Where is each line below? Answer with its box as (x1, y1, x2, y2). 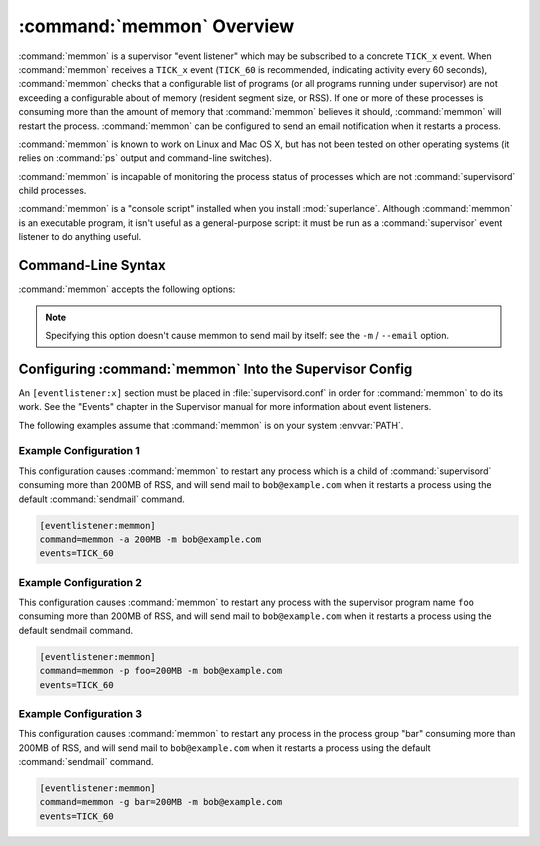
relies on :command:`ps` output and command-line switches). (18, 152, 272, 164)
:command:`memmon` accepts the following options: (18, 283, 236, 295)
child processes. (18, 185, 87, 197)
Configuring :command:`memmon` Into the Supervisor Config (18, 360, 413, 377)
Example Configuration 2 (18, 575, 142, 589)
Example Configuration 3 (18, 706, 143, 720)
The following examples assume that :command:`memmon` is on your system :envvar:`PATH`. (18, 419, 404, 431)
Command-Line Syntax (18, 257, 166, 274)
